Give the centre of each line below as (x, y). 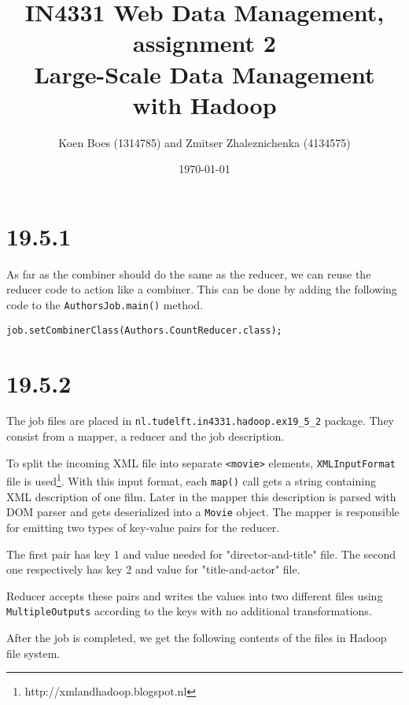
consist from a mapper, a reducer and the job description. (146, 436)
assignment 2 (204, 43)
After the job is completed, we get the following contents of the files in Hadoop (197, 637)
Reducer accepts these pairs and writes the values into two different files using (195, 595)
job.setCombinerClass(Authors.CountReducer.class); (144, 330)
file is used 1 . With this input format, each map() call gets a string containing (191, 480)
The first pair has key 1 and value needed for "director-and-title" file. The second (201, 554)
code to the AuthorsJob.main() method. (105, 305)
